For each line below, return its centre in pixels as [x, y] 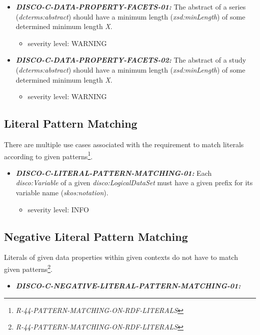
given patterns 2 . [28, 268]
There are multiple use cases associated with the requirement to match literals [124, 144]
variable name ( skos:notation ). [62, 192]
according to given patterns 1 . [48, 155]
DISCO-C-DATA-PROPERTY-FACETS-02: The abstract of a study [131, 60]
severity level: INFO [58, 209]
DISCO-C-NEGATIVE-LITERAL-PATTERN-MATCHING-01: [128, 286]
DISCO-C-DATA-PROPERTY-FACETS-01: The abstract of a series [131, 7]
